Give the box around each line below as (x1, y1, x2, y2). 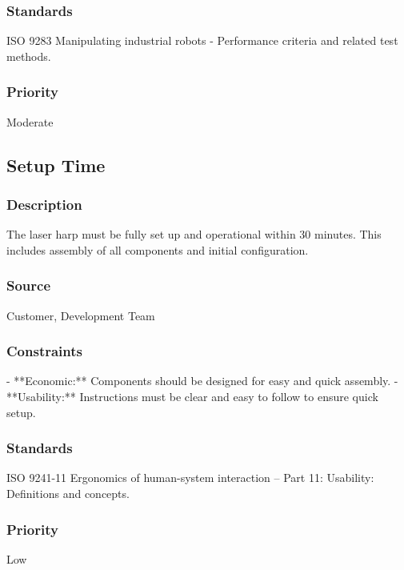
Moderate (6, 113, 54, 130)
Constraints (6, 341, 82, 361)
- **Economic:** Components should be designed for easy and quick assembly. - (6, 372, 398, 389)
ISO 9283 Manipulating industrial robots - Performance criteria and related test (6, 32, 398, 49)
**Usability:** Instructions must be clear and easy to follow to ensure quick (6, 388, 378, 405)
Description (6, 194, 82, 214)
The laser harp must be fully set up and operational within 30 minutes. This (6, 226, 382, 243)
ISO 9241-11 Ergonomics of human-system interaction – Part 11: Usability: (6, 469, 374, 486)
